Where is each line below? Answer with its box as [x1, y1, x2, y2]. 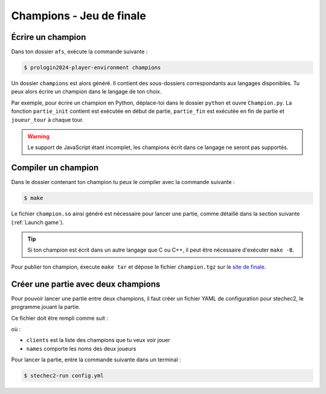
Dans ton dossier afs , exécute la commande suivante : [11, 48, 148, 56]
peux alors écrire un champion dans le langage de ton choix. [11, 88, 162, 95]
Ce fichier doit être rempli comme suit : [11, 314, 109, 322]
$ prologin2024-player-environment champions [24, 64, 161, 71]
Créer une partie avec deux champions [11, 279, 161, 289]
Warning [27, 133, 50, 140]
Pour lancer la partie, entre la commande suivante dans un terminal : [11, 356, 181, 363]
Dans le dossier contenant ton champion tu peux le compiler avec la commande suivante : [11, 179, 235, 186]
